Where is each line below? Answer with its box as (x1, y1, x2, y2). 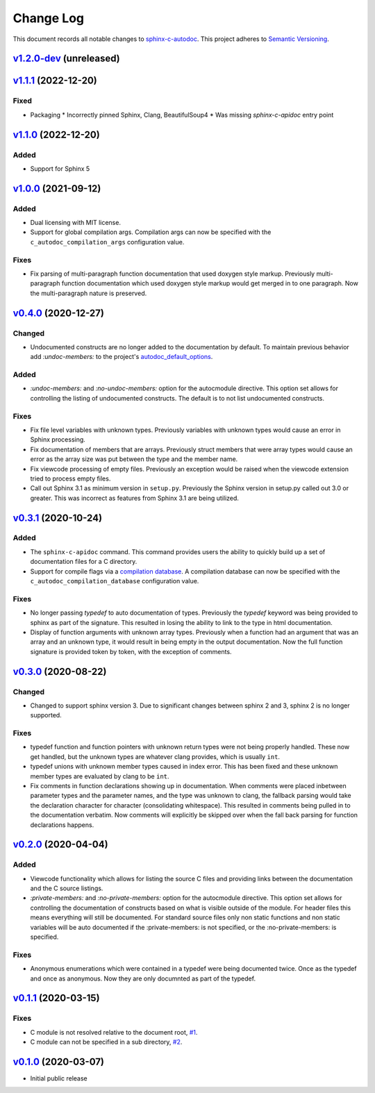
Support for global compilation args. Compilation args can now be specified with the (30, 228, 272, 236)
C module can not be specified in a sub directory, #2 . (30, 1038, 183, 1046)
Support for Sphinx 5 (30, 164, 90, 173)
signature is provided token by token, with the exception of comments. (30, 647, 232, 656)
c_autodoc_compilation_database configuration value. (30, 577, 199, 585)
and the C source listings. (30, 884, 103, 892)
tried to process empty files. (30, 474, 111, 483)
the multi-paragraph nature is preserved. (30, 289, 147, 297)
